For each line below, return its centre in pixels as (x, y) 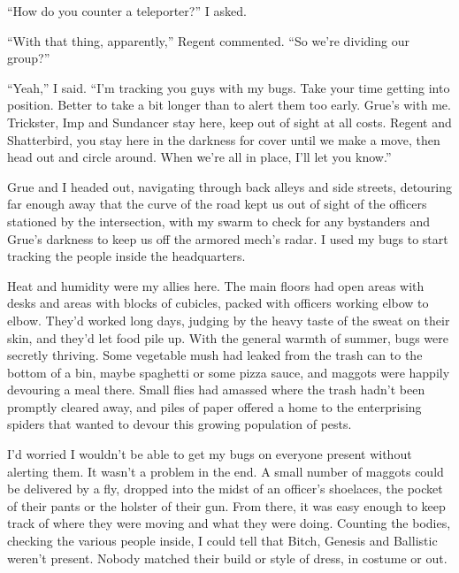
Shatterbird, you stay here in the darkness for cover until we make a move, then (224, 139)
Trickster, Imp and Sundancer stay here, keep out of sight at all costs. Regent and (229, 122)
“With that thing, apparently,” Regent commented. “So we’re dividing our (208, 40)
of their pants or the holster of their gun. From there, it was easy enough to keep (226, 505)
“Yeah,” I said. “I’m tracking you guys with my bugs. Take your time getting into (229, 87)
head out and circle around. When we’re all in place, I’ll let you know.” (199, 157)
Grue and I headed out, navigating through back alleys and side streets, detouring (230, 186)
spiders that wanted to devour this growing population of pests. (180, 424)
